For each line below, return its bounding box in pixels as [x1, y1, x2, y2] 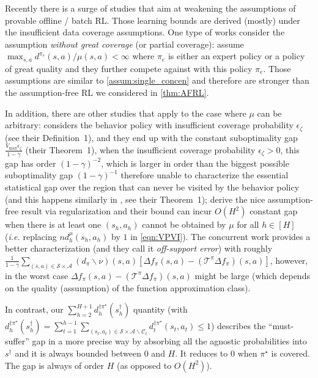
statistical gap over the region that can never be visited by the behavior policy [5, 180, 300, 193]
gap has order [5, 156, 56, 169]
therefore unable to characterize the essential [120, 169, 289, 181]
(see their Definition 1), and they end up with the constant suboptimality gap [5, 131, 298, 144]
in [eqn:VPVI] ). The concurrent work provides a [130, 230, 311, 242]
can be [257, 106, 282, 119]
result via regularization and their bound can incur [21, 205, 212, 217]
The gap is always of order [5, 358, 104, 371]
